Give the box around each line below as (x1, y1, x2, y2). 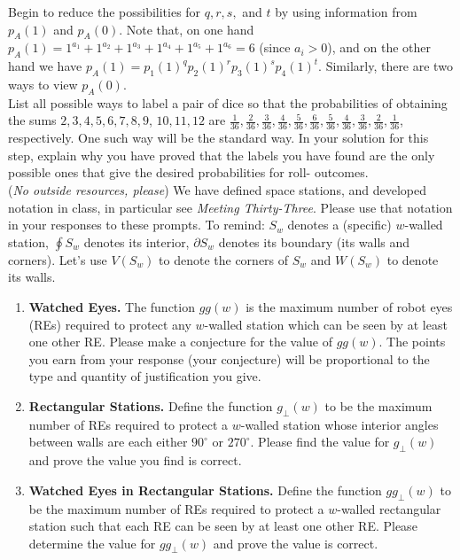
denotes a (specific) (287, 215, 392, 234)
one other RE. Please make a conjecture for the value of (28, 332, 332, 351)
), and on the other (327, 38, 432, 57)
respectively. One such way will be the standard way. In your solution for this (8, 128, 429, 147)
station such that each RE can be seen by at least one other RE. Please (28, 517, 417, 535)
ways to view (8, 74, 78, 93)
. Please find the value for (250, 432, 390, 451)
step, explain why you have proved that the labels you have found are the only (8, 145, 435, 164)
